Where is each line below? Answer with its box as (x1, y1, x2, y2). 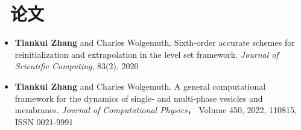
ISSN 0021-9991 (14, 115, 74, 128)
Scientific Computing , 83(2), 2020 (14, 60, 139, 72)
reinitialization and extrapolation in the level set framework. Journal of (14, 48, 279, 60)
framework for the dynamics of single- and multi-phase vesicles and (14, 91, 263, 104)
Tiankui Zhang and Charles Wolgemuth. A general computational (14, 79, 266, 92)
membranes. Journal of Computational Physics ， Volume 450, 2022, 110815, (14, 104, 297, 116)
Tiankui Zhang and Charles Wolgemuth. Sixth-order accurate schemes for (14, 36, 295, 49)
